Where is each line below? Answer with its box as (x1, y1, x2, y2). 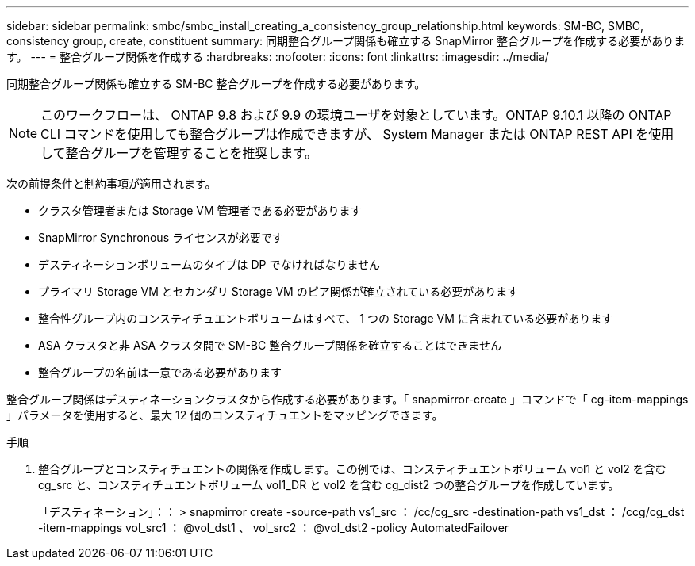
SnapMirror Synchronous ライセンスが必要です (38, 231, 283, 244)
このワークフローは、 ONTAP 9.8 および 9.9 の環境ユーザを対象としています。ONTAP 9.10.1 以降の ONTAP (40, 107, 672, 123)
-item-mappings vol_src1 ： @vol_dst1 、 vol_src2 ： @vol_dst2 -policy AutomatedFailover (38, 521, 509, 534)
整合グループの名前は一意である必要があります (38, 365, 282, 379)
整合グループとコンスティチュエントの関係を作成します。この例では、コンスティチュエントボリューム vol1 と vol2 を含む (38, 462, 666, 476)
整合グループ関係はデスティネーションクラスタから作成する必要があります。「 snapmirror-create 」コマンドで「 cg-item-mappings (6, 392, 689, 406)
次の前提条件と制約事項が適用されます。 (6, 177, 217, 190)
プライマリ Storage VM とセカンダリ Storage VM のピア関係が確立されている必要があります (38, 285, 519, 298)
